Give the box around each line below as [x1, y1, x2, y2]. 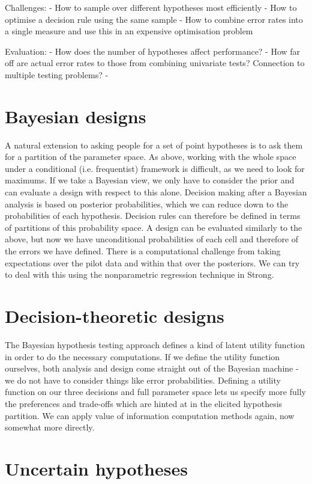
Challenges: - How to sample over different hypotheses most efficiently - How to [5, 1, 297, 13]
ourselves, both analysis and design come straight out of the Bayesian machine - [5, 362, 299, 375]
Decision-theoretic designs [5, 304, 224, 328]
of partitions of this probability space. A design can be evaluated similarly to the [5, 221, 302, 233]
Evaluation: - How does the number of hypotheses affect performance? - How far [5, 44, 301, 57]
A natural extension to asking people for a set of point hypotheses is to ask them [5, 138, 303, 151]
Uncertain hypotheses [5, 456, 188, 480]
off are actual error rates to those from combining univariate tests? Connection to [5, 57, 305, 69]
